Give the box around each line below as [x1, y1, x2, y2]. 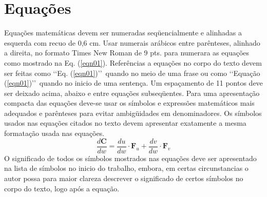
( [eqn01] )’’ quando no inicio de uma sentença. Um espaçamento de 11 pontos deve [4, 77, 263, 88]
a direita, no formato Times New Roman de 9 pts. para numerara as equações [4, 47, 250, 58]
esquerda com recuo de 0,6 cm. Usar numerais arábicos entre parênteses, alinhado [4, 37, 260, 48]
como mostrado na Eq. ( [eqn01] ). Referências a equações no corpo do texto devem [4, 57, 262, 68]
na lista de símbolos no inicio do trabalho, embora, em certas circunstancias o [4, 163, 249, 173]
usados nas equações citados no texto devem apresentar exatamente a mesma [4, 117, 246, 128]
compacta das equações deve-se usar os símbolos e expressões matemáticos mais [4, 97, 255, 108]
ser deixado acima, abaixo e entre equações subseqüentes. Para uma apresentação [4, 87, 260, 98]
